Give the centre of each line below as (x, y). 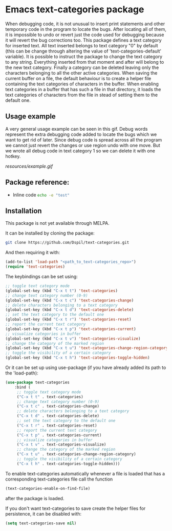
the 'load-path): (22, 373)
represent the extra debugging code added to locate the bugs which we (81, 134)
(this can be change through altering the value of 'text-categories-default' (83, 51)
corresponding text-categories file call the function (59, 479)
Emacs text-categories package (75, 10)
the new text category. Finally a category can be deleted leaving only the (82, 67)
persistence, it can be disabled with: (44, 514)
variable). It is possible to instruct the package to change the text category (84, 56)
